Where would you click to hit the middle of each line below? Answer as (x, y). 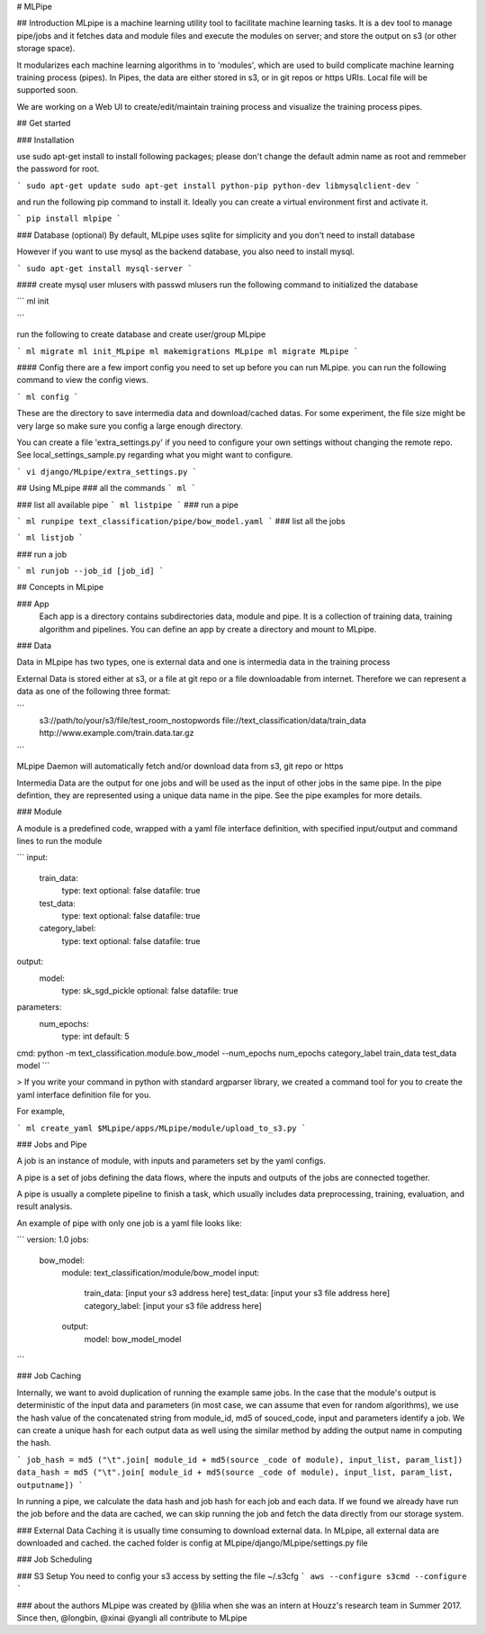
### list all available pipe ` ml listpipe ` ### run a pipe (127, 504)
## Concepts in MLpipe (60, 587)
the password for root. (58, 169)
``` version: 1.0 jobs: (53, 1239)
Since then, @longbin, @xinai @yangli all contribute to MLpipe (132, 1618)
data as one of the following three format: (94, 691)
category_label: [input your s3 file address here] (173, 1305)
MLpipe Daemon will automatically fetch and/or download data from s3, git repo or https (180, 767)
